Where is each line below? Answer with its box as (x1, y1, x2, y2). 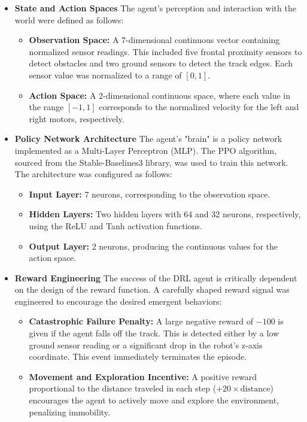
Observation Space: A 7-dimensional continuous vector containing (29, 34, 280, 46)
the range (29, 101, 64, 113)
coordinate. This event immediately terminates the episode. (29, 350, 247, 363)
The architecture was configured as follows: (14, 168, 173, 180)
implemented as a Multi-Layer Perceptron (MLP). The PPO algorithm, (14, 144, 277, 156)
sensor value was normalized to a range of (29, 68, 182, 81)
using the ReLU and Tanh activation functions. (29, 219, 202, 232)
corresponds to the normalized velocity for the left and (99, 101, 299, 113)
